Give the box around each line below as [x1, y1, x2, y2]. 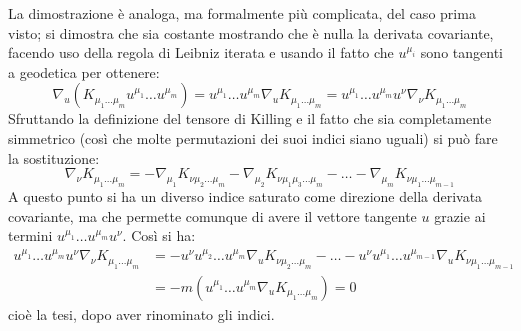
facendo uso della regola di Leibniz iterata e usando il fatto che [8, 42, 394, 63]
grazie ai [434, 205, 486, 226]
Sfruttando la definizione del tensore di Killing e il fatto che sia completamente [8, 108, 492, 129]
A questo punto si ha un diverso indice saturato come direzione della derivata [8, 185, 483, 206]
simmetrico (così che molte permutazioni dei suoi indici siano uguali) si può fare [8, 127, 498, 148]
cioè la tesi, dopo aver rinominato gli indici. [8, 303, 275, 324]
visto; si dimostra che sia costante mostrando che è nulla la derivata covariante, [8, 22, 494, 43]
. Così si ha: [122, 225, 196, 246]
